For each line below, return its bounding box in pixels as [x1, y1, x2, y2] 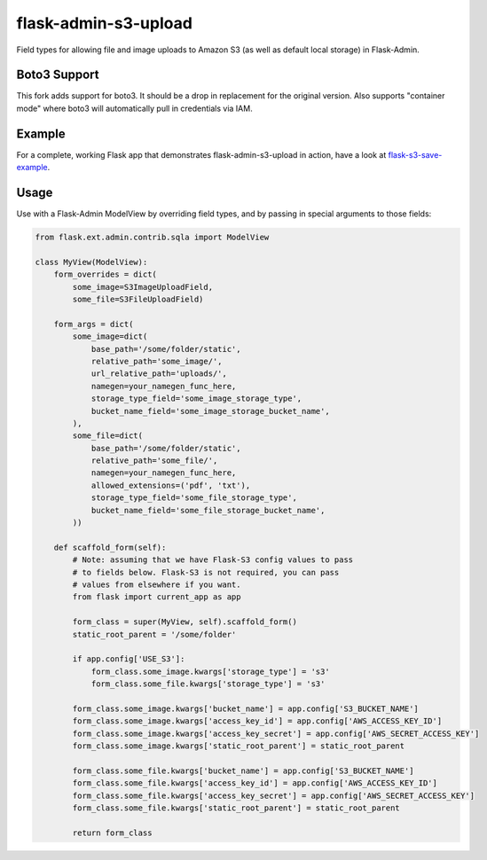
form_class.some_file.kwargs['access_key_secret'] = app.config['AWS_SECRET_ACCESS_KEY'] [72, 790, 475, 801]
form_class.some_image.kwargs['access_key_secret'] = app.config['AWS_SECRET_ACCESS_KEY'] [72, 728, 480, 739]
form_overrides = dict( [53, 270, 157, 279]
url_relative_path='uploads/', [90, 369, 228, 379]
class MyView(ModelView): [35, 257, 148, 267]
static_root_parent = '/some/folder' [72, 629, 237, 639]
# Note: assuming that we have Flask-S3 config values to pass [72, 555, 354, 565]
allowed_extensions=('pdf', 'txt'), [90, 480, 251, 490]
